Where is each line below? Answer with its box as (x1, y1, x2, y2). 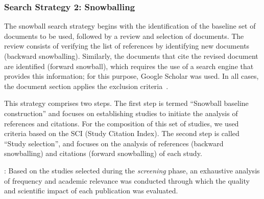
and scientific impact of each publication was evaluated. (4, 185, 178, 196)
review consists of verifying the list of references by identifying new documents (4, 40, 250, 51)
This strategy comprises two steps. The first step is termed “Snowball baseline (4, 98, 249, 108)
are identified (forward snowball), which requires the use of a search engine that (4, 60, 254, 71)
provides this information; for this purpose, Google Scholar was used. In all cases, (4, 71, 259, 81)
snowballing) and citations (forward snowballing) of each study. (4, 148, 202, 159)
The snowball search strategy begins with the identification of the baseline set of (4, 20, 256, 31)
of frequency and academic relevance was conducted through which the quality (4, 175, 250, 186)
